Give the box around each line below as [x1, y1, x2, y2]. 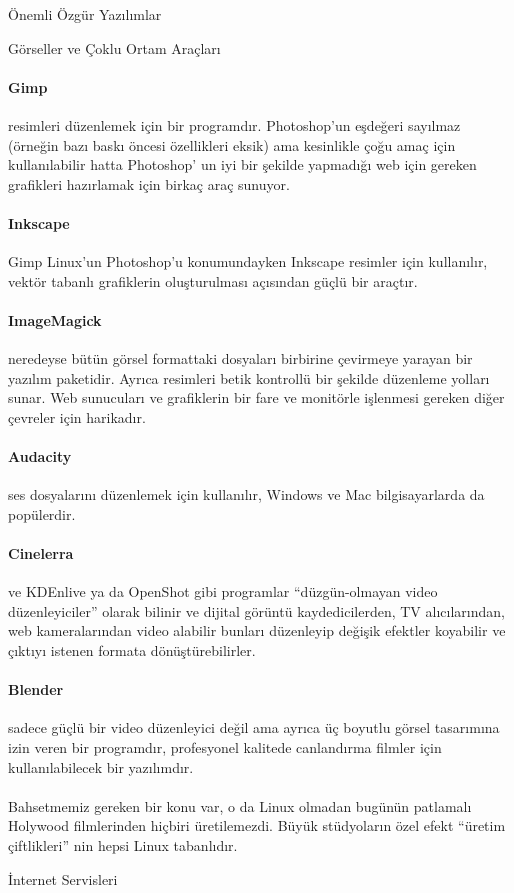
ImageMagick [8, 309, 102, 330]
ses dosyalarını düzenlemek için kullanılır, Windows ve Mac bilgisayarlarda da [8, 484, 485, 505]
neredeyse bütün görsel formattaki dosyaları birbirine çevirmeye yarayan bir [8, 348, 473, 369]
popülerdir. [8, 503, 76, 524]
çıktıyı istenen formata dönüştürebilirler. [8, 640, 256, 661]
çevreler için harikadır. [8, 406, 146, 427]
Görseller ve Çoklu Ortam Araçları [8, 37, 221, 58]
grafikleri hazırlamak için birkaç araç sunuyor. [8, 173, 290, 194]
